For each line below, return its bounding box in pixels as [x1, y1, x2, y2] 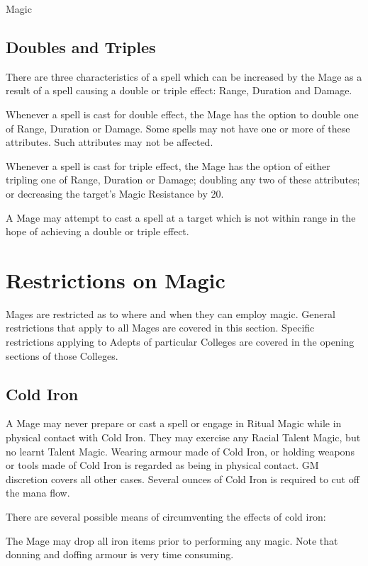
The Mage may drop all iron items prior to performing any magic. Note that [6, 533, 338, 548]
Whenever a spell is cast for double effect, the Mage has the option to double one [6, 106, 359, 121]
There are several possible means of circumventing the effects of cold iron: [6, 509, 326, 523]
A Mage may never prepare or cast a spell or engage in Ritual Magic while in [6, 416, 342, 431]
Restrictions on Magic [6, 265, 225, 294]
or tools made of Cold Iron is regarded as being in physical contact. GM [6, 458, 319, 472]
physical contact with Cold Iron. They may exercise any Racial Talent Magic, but [6, 430, 361, 445]
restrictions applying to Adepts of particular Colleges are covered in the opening [6, 334, 355, 349]
